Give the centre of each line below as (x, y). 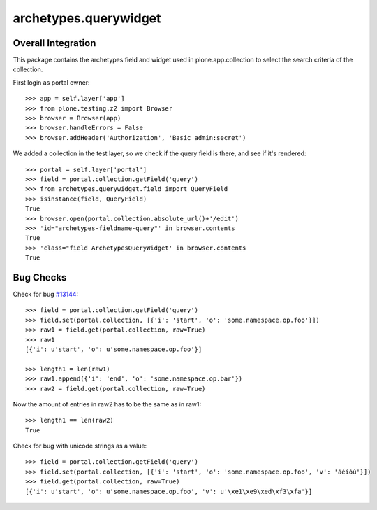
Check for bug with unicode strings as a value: (80, 446)
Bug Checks (40, 277)
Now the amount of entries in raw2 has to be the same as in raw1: (107, 404)
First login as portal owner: (51, 82)
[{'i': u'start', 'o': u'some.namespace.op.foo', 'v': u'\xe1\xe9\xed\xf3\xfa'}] (169, 491)
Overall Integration (54, 43)
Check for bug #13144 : (46, 294)
